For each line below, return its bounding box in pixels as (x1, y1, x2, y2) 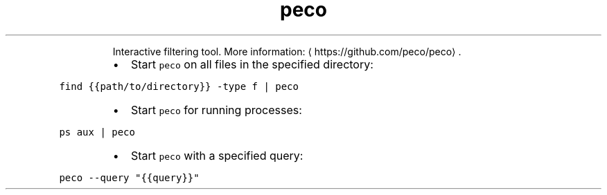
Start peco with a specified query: (130, 148, 303, 162)
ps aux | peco (59, 126, 135, 138)
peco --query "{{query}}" (59, 171, 200, 183)
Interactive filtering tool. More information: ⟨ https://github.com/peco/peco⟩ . (112, 45, 461, 57)
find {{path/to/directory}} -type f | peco (59, 80, 299, 92)
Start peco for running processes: (130, 102, 302, 117)
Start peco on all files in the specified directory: (130, 57, 373, 71)
